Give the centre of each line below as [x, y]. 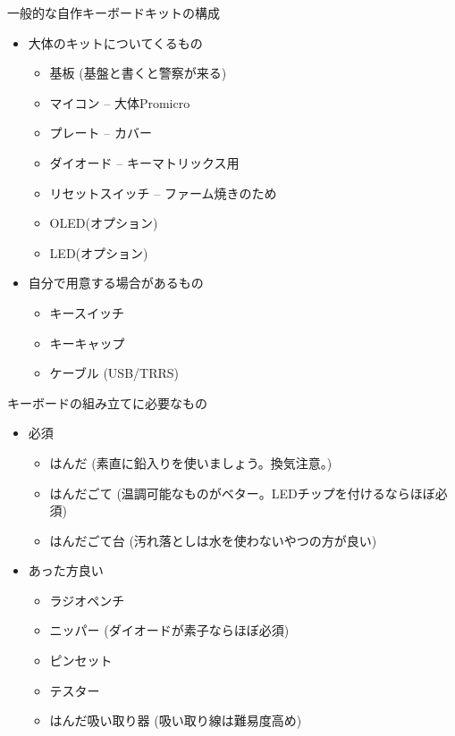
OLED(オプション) [104, 223]
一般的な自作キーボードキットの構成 [114, 13]
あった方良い [66, 570]
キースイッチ [87, 312]
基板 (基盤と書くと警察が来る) [138, 73]
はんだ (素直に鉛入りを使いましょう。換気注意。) [191, 462]
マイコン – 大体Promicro [120, 102]
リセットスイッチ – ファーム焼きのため [163, 192]
